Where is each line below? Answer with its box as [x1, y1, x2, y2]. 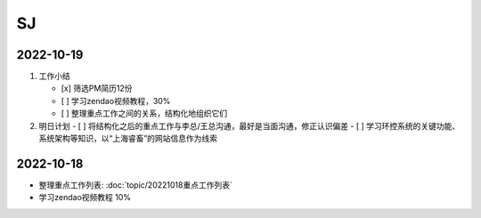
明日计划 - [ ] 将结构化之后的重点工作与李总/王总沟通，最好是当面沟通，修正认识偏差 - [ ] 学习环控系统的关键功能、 [38, 120, 461, 131]
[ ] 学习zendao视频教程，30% [61, 95, 171, 106]
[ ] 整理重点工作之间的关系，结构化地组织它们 [61, 108, 228, 119]
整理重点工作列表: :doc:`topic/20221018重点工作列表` [38, 179, 233, 190]
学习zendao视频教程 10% [38, 192, 131, 203]
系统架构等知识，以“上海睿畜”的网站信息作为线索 [38, 133, 218, 144]
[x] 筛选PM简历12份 [61, 83, 133, 93]
